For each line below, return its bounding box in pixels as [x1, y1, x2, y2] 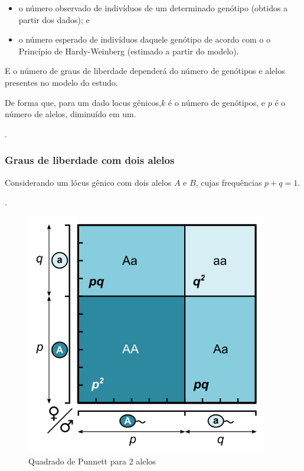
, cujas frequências [195, 176, 262, 188]
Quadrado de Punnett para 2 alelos [28, 455, 156, 467]
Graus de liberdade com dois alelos [5, 153, 175, 167]
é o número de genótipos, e [168, 96, 266, 108]
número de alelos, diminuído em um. [5, 108, 136, 120]
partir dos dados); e [18, 13, 90, 25]
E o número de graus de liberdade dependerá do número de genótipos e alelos [5, 64, 285, 77]
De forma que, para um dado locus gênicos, [5, 96, 161, 108]
